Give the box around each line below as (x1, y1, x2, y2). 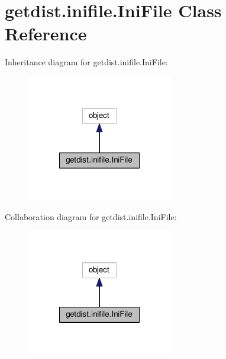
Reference (5, 21, 87, 46)
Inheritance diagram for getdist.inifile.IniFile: (5, 56, 168, 68)
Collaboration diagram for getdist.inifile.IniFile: (5, 210, 177, 223)
